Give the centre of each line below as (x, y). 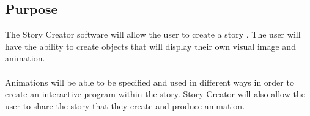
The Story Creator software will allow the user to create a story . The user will (153, 34)
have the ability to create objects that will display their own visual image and (150, 46)
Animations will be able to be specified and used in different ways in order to (149, 82)
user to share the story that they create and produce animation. (125, 105)
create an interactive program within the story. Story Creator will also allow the (155, 94)
